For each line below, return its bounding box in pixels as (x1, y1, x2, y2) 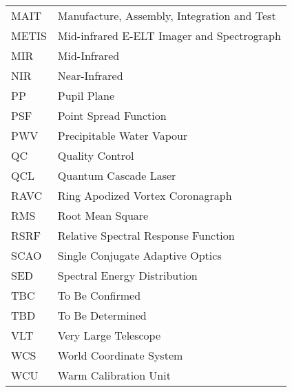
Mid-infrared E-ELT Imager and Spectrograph (57, 28, 281, 43)
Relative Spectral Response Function (57, 227, 235, 243)
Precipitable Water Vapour (57, 127, 188, 143)
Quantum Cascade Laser (57, 167, 176, 183)
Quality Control (57, 147, 134, 163)
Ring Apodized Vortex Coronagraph (57, 187, 232, 203)
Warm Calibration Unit (57, 367, 171, 383)
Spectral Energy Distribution (57, 267, 198, 283)
